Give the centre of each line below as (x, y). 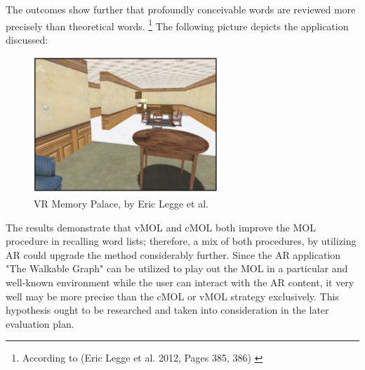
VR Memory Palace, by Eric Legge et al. (121, 203)
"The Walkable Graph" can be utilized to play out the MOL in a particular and (177, 268)
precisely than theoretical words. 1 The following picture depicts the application (177, 25)
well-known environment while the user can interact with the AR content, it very (180, 282)
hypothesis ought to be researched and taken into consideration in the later (167, 310)
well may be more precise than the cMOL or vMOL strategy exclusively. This (172, 296)
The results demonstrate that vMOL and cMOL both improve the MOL (161, 227)
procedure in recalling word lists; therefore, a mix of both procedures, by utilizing (181, 241)
